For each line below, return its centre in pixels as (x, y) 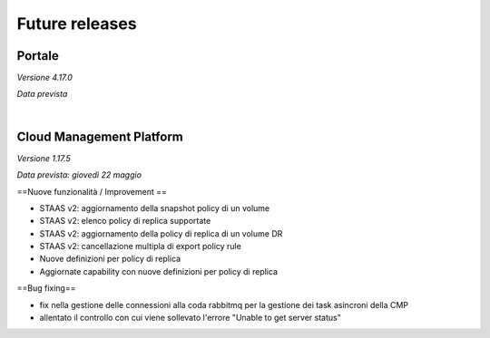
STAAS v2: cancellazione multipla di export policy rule (141, 246)
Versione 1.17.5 (44, 158)
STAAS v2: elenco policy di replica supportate (125, 221)
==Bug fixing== (46, 288)
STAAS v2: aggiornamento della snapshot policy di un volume (155, 208)
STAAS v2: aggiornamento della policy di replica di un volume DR (161, 233)
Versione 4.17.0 (44, 78)
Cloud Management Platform (100, 136)
